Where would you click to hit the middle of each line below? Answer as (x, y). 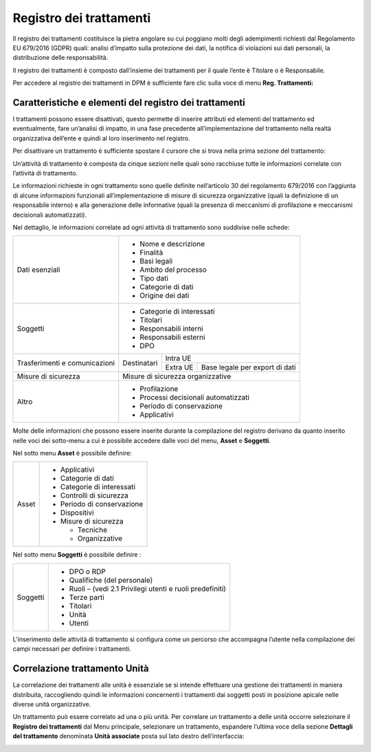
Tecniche (92, 530)
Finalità (151, 253)
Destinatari (140, 363)
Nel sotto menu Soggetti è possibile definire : (77, 555)
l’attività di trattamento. (45, 173)
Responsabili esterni (172, 337)
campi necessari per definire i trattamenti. (72, 649)
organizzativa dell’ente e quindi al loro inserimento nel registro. (101, 138)
